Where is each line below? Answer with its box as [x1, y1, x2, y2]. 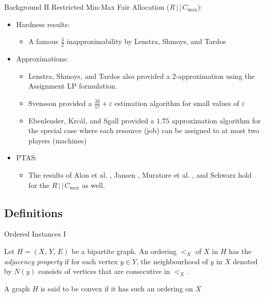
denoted [233, 256, 258, 266]
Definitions [4, 204, 63, 220]
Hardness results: [16, 18, 70, 29]
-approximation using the [175, 70, 255, 81]
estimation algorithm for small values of [115, 97, 239, 108]
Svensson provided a [28, 97, 92, 108]
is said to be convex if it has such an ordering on [40, 283, 193, 293]
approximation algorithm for [171, 115, 261, 125]
